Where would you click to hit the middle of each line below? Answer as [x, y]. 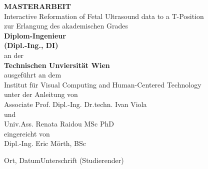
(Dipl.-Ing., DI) [31, 45]
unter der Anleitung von [41, 94]
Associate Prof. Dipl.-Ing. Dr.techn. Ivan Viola [75, 104]
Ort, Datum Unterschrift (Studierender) [64, 160]
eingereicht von [27, 133]
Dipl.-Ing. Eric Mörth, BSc [45, 143]
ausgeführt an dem [33, 75]
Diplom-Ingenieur [35, 35]
